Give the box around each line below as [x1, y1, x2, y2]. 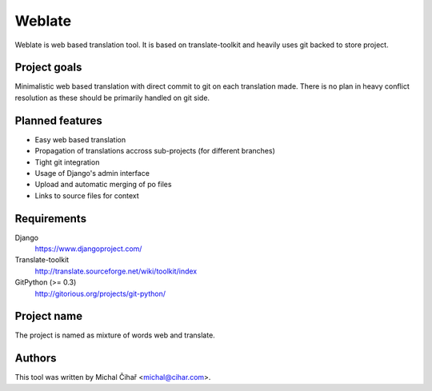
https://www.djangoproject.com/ [34, 244, 142, 253]
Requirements [14, 212, 87, 225]
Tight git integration [34, 157, 100, 167]
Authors [14, 352, 57, 365]
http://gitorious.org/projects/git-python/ [34, 289, 166, 298]
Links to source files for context [34, 190, 139, 200]
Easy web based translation [34, 134, 126, 144]
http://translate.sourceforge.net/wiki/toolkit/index [34, 266, 198, 276]
